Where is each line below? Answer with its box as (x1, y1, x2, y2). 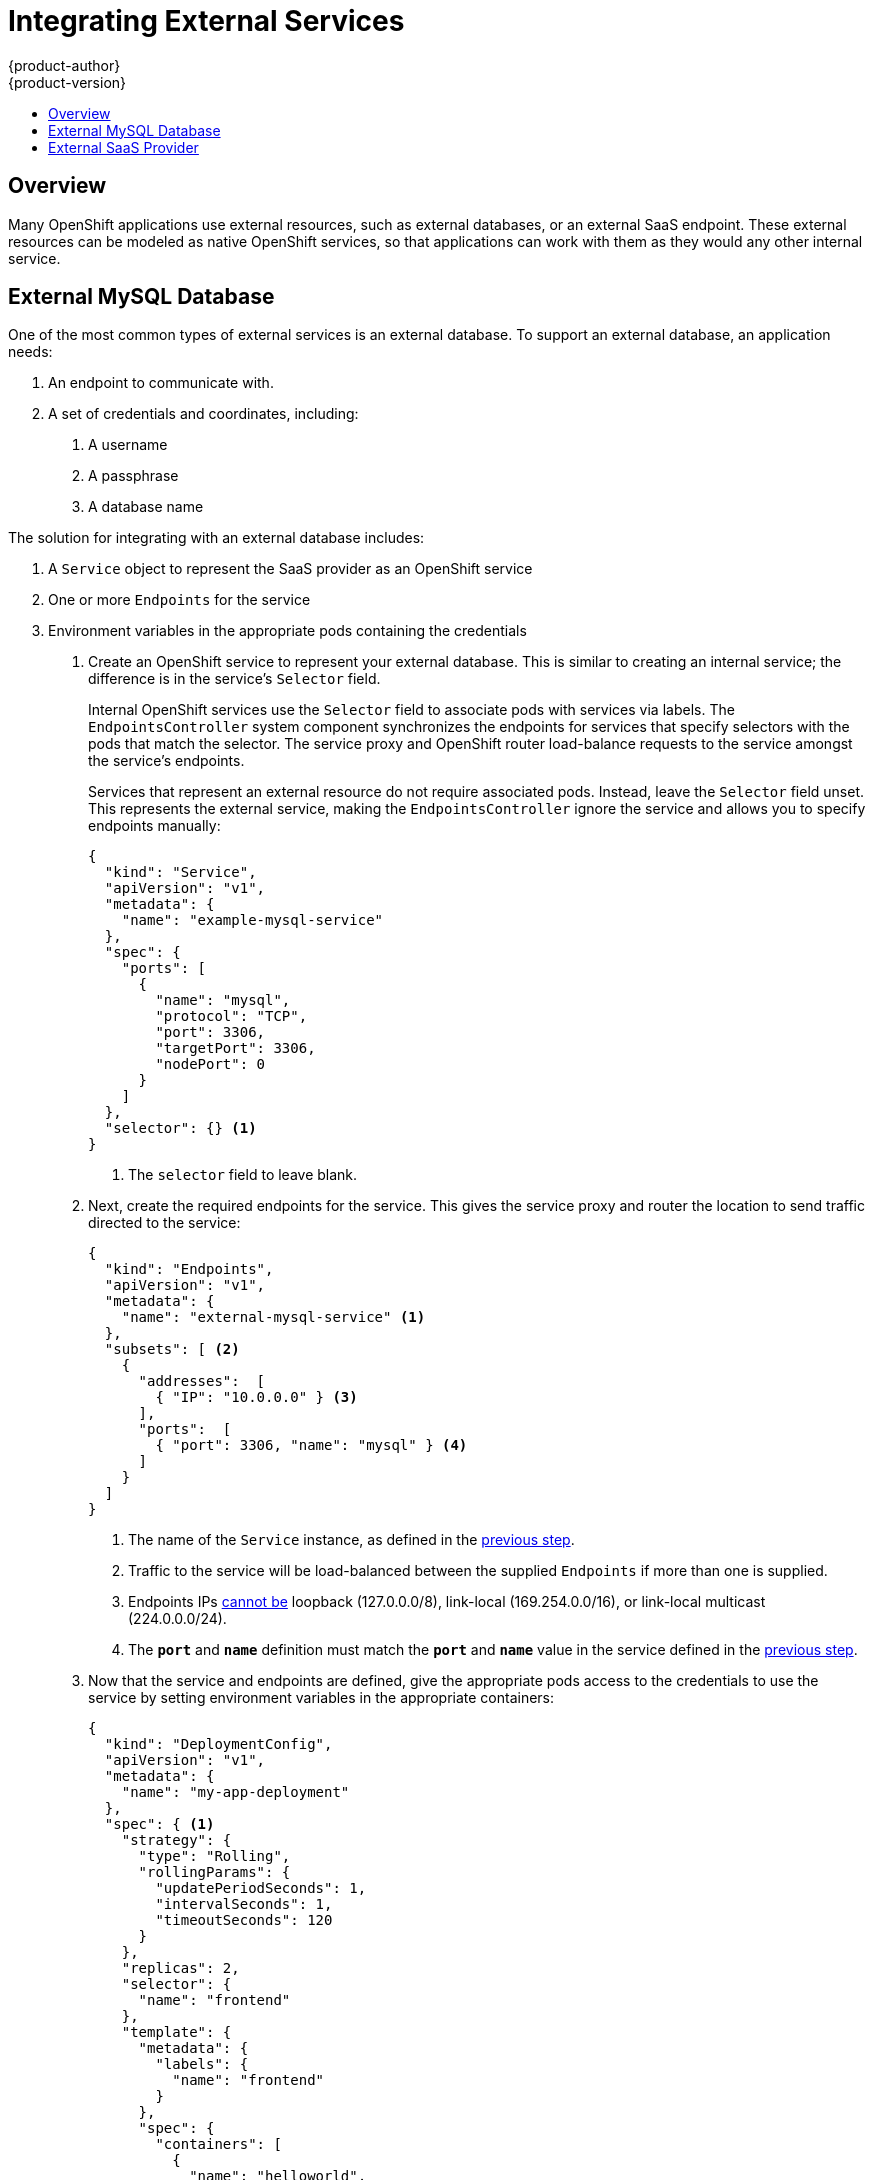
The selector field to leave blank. (128, 1166, 358, 1184)
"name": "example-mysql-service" (121, 912, 384, 929)
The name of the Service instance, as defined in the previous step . (128, 1531, 575, 1549)
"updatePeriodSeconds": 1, (155, 1880, 367, 1897)
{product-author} (8, 56, 121, 74)
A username (88, 436, 168, 454)
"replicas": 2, (121, 1960, 240, 1977)
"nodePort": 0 (155, 1056, 266, 1073)
